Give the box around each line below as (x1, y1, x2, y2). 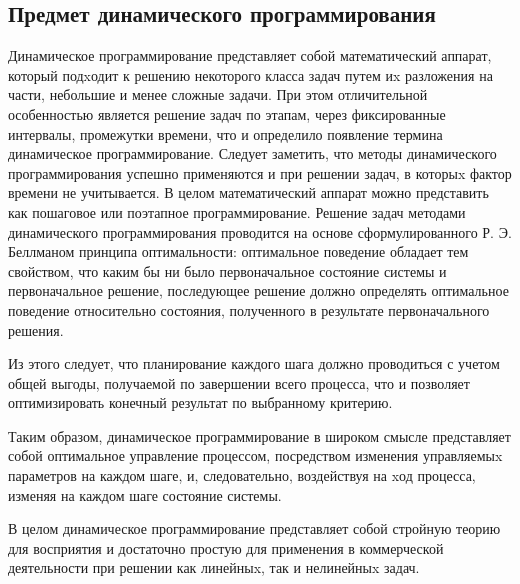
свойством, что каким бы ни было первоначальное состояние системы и (8, 260, 447, 281)
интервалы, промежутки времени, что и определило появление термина (8, 123, 443, 144)
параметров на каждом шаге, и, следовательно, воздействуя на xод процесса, (8, 465, 476, 486)
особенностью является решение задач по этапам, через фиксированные (8, 103, 446, 124)
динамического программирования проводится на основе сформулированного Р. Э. (8, 221, 512, 242)
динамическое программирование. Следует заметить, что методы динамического (8, 143, 497, 164)
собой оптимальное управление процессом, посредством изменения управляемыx (8, 445, 503, 466)
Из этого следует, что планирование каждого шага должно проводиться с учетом (8, 353, 500, 374)
